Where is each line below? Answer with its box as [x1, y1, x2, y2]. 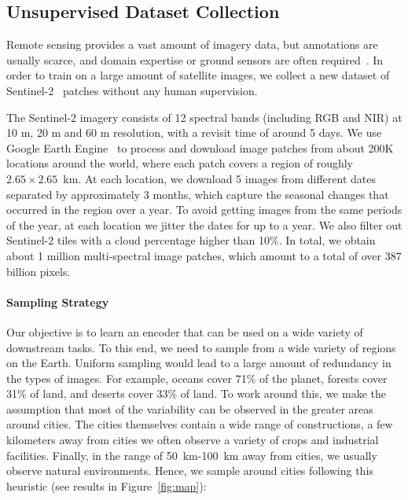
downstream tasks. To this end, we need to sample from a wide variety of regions [6, 339, 396, 355]
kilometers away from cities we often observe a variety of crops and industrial [6, 432, 379, 448]
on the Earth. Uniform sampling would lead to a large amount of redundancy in [6, 355, 391, 371]
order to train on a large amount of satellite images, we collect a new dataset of [6, 67, 390, 83]
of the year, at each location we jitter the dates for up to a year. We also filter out [6, 216, 402, 233]
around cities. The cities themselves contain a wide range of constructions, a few [6, 416, 393, 432]
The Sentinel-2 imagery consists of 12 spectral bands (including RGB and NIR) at [6, 108, 402, 125]
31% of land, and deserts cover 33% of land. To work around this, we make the [6, 385, 386, 402]
